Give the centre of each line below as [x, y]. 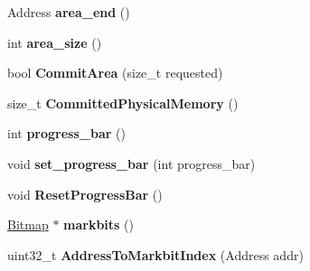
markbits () [99, 224]
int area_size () [55, 42]
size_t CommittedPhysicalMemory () [123, 103]
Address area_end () [69, 12]
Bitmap [28, 224]
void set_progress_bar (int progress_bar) [132, 163]
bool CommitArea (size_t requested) [115, 73]
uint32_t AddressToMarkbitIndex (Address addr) [155, 254]
